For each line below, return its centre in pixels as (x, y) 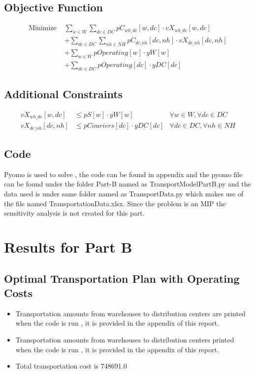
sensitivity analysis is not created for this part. (74, 213)
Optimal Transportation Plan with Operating (122, 278)
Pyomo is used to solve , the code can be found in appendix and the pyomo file (123, 174)
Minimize (43, 28)
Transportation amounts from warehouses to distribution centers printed (125, 340)
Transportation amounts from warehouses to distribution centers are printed (130, 313)
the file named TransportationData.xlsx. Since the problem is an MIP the (115, 203)
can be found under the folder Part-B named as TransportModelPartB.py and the (127, 184)
